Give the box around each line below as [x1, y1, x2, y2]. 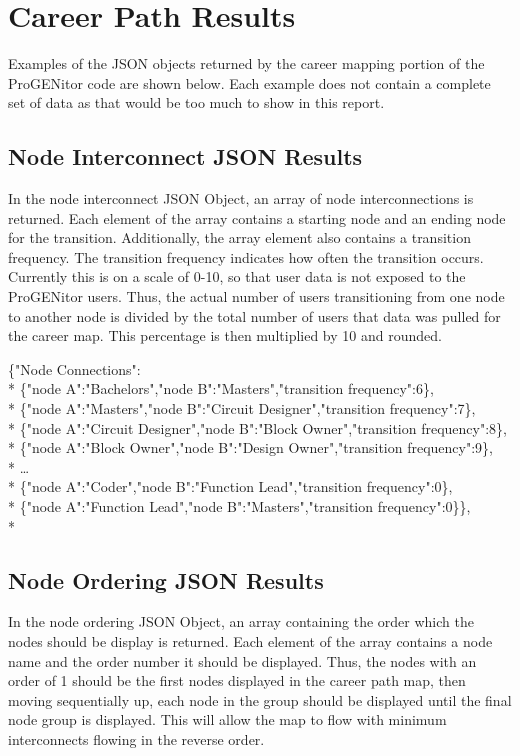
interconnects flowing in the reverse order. [8, 728, 265, 749]
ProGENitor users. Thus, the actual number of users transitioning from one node [8, 286, 505, 307]
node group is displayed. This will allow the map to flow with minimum [8, 709, 447, 730]
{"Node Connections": [8, 358, 141, 379]
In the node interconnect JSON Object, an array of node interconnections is [8, 188, 474, 209]
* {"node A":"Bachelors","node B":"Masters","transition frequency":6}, [8, 378, 434, 399]
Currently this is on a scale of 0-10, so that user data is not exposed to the [8, 266, 466, 287]
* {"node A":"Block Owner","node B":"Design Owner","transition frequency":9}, [8, 437, 493, 458]
